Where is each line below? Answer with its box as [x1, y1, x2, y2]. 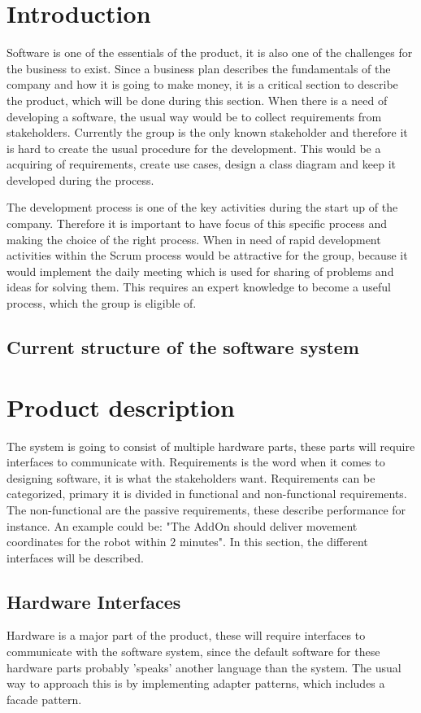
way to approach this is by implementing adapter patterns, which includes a [7, 675, 385, 692]
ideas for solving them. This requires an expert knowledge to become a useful [7, 278, 392, 295]
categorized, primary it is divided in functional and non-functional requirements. [7, 485, 407, 502]
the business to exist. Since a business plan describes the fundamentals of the [7, 59, 391, 77]
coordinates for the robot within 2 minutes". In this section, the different [7, 533, 368, 550]
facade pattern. [7, 690, 82, 707]
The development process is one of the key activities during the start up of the [7, 199, 398, 216]
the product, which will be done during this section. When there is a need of [7, 91, 388, 108]
